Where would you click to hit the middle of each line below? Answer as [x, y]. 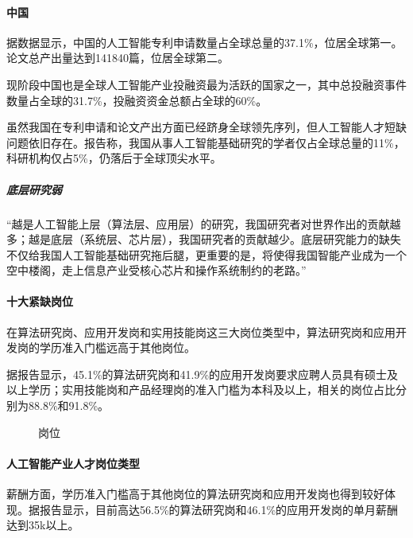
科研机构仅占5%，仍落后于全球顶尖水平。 [114, 158]
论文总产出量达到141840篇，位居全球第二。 [118, 58]
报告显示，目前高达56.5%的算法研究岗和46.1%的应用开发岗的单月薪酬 [219, 509]
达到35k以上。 [43, 525]
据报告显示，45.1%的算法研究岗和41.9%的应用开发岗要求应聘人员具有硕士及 [203, 374]
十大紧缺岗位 [40, 301]
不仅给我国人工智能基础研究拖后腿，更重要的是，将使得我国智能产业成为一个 [206, 254]
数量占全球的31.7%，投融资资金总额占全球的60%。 [137, 100]
